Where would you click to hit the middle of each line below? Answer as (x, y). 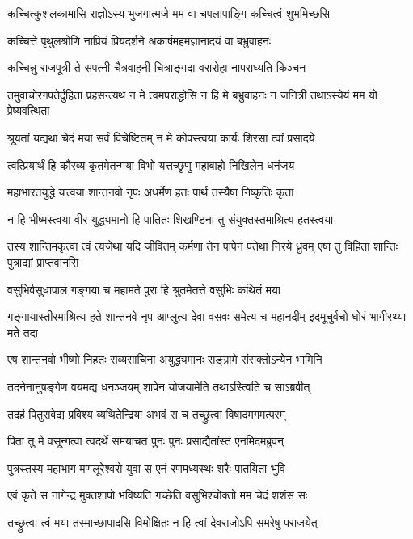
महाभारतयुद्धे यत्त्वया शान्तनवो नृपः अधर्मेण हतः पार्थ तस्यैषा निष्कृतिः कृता (151, 192)
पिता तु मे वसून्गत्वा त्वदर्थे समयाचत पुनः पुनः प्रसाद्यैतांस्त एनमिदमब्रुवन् (146, 441)
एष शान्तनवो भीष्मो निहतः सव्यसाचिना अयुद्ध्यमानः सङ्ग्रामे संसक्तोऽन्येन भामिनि (165, 359)
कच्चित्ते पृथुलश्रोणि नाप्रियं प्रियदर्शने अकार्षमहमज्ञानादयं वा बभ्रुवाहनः (139, 40)
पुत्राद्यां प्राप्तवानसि (43, 261)
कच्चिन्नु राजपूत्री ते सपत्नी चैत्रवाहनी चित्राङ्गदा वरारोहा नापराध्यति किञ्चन (157, 67)
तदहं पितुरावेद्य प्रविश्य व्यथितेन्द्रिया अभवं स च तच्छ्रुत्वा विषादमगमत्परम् (146, 413)
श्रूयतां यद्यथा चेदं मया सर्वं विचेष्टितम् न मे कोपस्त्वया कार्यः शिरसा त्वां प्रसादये (161, 137)
